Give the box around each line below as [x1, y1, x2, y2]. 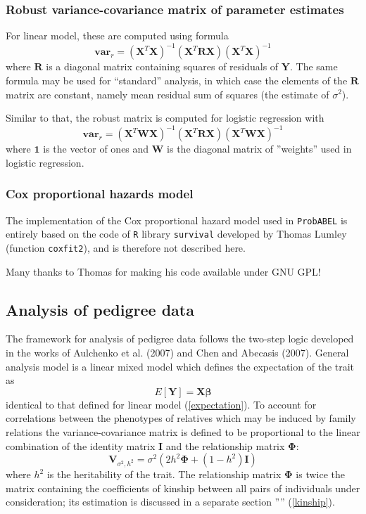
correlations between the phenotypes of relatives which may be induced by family [6, 411, 356, 425]
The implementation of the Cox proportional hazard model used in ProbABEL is [6, 212, 348, 227]
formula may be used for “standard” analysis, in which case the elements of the [6, 72, 348, 87]
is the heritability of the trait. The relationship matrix [46, 467, 282, 482]
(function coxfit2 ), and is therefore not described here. [6, 240, 246, 255]
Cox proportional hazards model [6, 185, 194, 203]
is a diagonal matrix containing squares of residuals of [46, 59, 279, 74]
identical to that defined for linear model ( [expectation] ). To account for [6, 397, 317, 411]
